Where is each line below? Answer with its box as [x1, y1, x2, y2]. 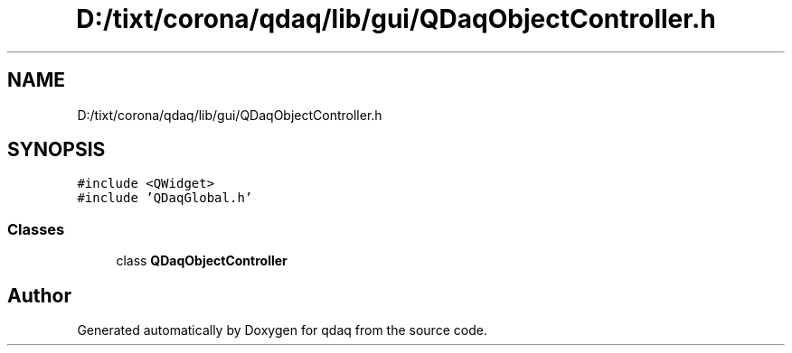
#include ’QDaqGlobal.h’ [77, 190, 253, 206]
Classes [7, 219, 65, 238]
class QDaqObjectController [116, 253, 288, 269]
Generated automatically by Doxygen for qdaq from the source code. [77, 322, 487, 339]
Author [7, 283, 71, 307]
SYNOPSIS [7, 138, 106, 162]
